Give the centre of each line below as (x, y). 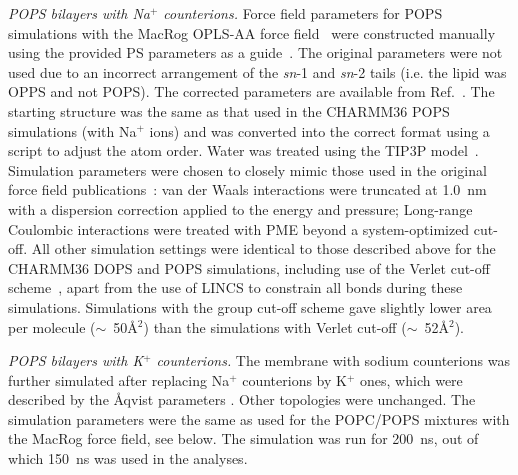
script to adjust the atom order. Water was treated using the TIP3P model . (243, 150)
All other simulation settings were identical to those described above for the (263, 248)
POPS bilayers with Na (79, 13)
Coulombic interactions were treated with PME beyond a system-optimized (239, 228)
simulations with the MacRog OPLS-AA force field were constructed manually (252, 32)
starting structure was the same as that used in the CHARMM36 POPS (229, 110)
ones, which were (411, 379)
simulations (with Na (72, 130)
